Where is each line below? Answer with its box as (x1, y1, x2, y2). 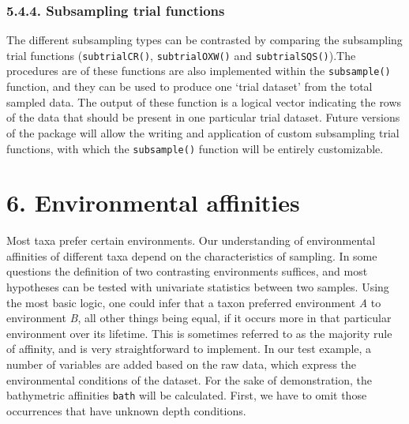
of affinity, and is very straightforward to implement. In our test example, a (6, 340, 372, 357)
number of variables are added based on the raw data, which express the (6, 356, 357, 373)
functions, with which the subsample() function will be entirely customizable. (6, 140, 384, 156)
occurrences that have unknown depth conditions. (6, 402, 246, 418)
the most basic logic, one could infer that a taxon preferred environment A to (6, 294, 381, 310)
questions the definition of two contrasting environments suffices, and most (6, 263, 368, 280)
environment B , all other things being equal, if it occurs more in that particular (6, 310, 392, 326)
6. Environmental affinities (6, 186, 300, 219)
